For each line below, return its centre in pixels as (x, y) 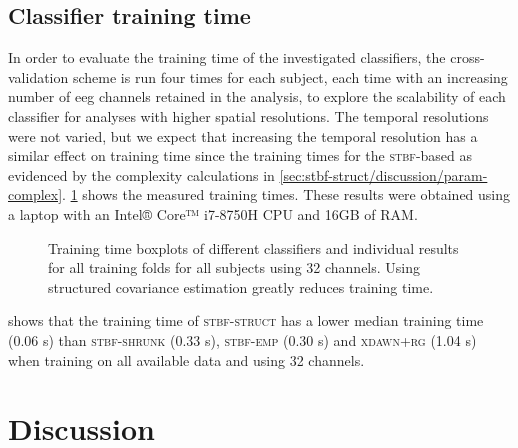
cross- (467, 57)
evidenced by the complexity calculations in (141, 174)
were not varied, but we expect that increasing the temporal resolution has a (243, 135)
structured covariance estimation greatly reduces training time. (241, 286)
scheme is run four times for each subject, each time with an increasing (290, 76)
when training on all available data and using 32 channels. (186, 359)
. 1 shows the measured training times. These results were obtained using (286, 194)
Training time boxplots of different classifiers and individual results (253, 247)
